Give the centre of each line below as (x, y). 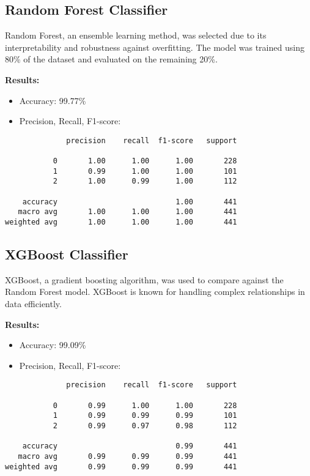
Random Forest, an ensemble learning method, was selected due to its (136, 35)
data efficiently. (33, 304)
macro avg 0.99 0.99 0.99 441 (127, 457)
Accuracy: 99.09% (53, 345)
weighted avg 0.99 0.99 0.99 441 (121, 467)
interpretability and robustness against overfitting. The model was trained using (155, 47)
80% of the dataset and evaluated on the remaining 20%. (111, 59)
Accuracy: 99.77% (53, 100)
